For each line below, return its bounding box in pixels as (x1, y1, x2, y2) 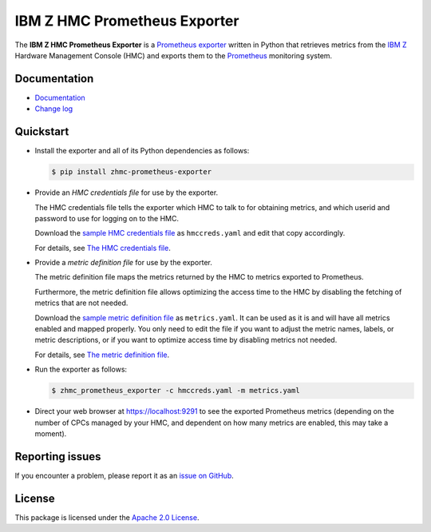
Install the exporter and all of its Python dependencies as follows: (34, 146, 250, 156)
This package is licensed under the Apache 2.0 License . (14, 512, 200, 522)
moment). (34, 428, 67, 439)
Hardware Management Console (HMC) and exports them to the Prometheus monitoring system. (14, 50, 333, 60)
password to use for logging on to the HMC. (34, 213, 180, 223)
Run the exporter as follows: (34, 364, 128, 375)
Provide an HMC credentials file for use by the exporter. (34, 188, 219, 197)
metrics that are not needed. (34, 298, 129, 308)
